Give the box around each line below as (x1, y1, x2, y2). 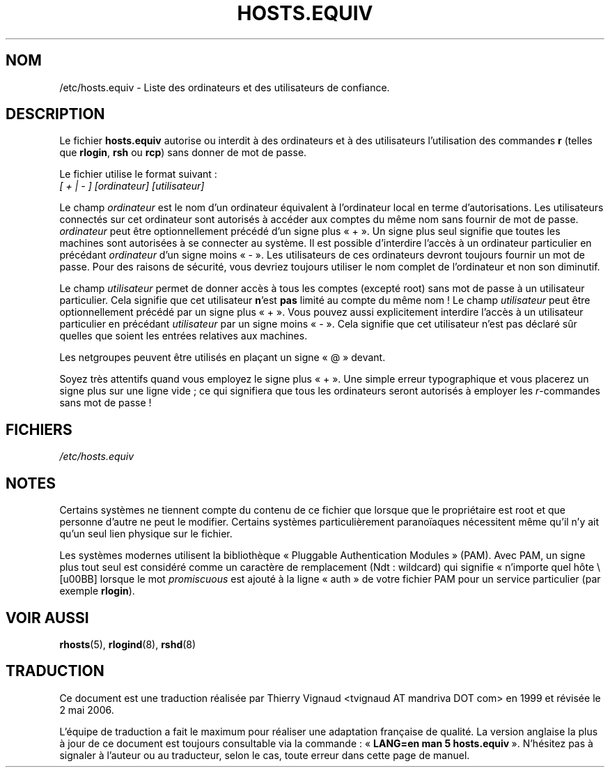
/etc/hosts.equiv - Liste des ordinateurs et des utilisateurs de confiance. (59, 81, 390, 93)
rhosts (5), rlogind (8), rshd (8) (59, 638, 196, 650)
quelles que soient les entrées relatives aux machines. (59, 330, 308, 342)
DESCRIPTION (6, 105, 105, 123)
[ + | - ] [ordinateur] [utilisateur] (59, 180, 205, 192)
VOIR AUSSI (6, 609, 89, 627)
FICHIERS (6, 420, 72, 438)
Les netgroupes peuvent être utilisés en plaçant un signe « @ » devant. (59, 351, 386, 364)
